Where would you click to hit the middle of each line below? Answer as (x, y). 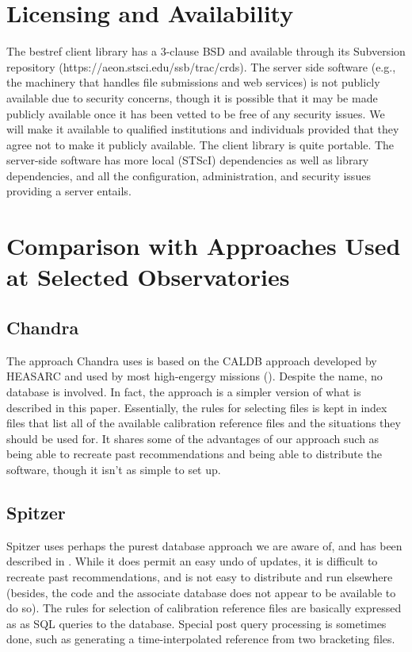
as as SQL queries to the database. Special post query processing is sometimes (196, 623)
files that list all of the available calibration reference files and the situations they (204, 423)
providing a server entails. (69, 191)
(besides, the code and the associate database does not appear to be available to (201, 592)
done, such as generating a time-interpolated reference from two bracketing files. (201, 639)
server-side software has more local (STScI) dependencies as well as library (188, 160)
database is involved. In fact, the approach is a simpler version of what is (184, 392)
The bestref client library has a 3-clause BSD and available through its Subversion (206, 51)
